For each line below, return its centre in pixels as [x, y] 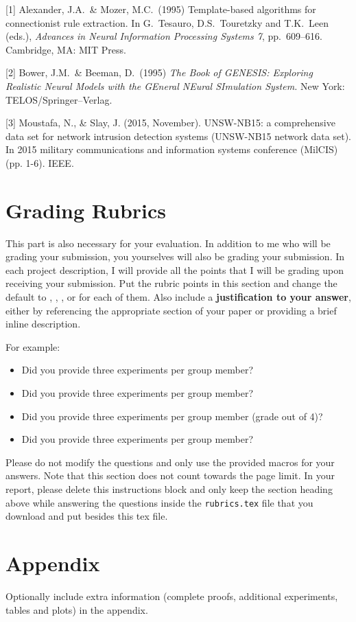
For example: [33, 346]
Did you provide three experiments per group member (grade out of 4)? [172, 416]
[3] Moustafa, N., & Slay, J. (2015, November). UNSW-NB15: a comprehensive [170, 123]
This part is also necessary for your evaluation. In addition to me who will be [168, 243]
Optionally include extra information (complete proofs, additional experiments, [172, 596]
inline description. [43, 324]
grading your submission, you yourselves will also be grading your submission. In [175, 256]
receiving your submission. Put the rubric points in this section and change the [171, 283]
